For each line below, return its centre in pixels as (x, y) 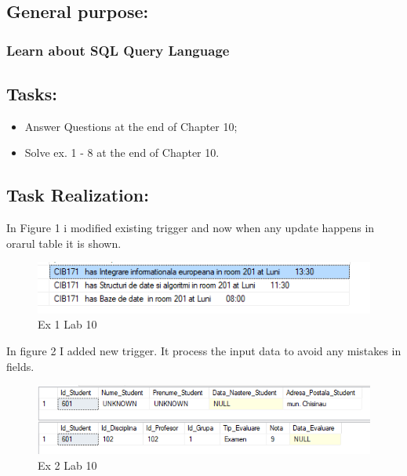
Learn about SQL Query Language (118, 50)
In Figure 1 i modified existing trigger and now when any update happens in (191, 228)
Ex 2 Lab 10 (67, 465)
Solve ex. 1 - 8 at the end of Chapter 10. (122, 153)
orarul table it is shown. (64, 243)
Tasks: (32, 94)
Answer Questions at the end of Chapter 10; (131, 126)
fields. (20, 366)
